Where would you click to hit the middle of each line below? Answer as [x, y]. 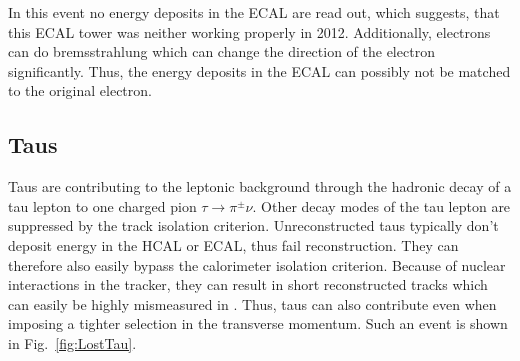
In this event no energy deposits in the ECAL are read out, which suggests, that [254, 12]
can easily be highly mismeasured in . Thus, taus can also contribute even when [252, 303]
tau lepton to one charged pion [102, 205]
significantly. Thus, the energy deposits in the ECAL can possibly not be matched [259, 70]
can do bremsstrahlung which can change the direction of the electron [221, 51]
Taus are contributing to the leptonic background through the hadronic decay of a [260, 186]
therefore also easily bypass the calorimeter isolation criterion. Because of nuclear [257, 264]
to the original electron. [80, 90]
